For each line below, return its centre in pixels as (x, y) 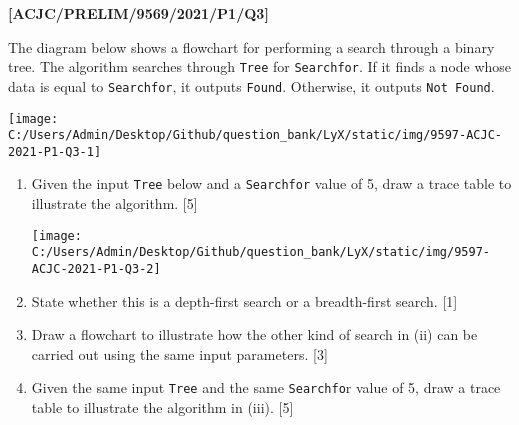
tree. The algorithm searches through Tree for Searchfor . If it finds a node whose (260, 66)
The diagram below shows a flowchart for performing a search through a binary (251, 46)
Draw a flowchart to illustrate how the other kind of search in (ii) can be (254, 334)
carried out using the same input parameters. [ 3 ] (179, 353)
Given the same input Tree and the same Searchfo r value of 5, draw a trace (266, 387)
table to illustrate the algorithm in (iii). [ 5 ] (162, 407)
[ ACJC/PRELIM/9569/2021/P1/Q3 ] (138, 13)
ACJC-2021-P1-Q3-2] (96, 269)
